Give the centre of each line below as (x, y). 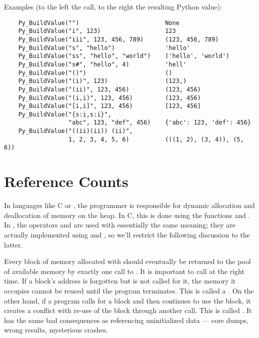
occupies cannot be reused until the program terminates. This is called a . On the (129, 290)
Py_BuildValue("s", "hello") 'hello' (104, 48)
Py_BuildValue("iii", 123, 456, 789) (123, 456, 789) (118, 39)
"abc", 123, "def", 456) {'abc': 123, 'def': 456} (159, 123)
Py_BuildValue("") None (99, 23)
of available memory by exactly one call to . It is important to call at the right (124, 271)
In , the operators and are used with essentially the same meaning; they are (120, 225)
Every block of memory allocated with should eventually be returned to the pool (127, 261)
